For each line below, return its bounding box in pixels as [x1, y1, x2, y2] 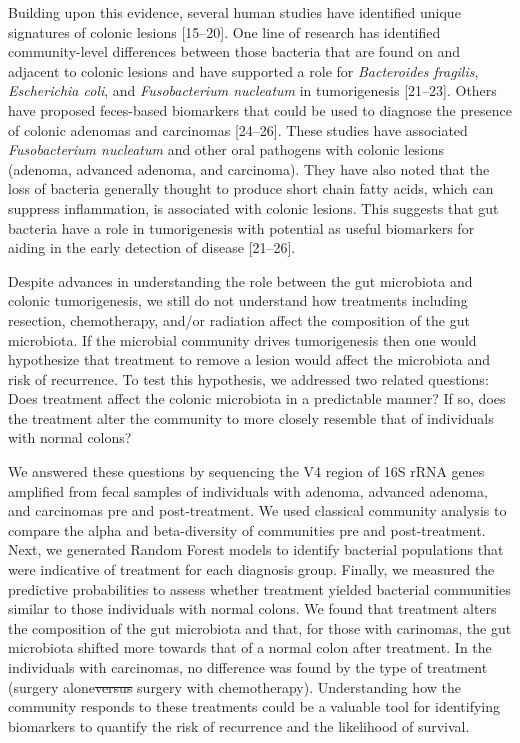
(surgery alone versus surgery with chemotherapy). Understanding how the [8, 676, 461, 697]
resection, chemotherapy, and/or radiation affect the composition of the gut [8, 309, 470, 330]
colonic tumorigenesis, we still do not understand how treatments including [8, 290, 468, 311]
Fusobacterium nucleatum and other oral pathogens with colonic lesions [8, 139, 445, 160]
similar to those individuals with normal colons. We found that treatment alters [8, 598, 497, 619]
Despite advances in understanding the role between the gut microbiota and [8, 270, 473, 291]
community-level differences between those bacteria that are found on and [8, 41, 461, 62]
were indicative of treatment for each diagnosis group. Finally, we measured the [8, 559, 495, 580]
